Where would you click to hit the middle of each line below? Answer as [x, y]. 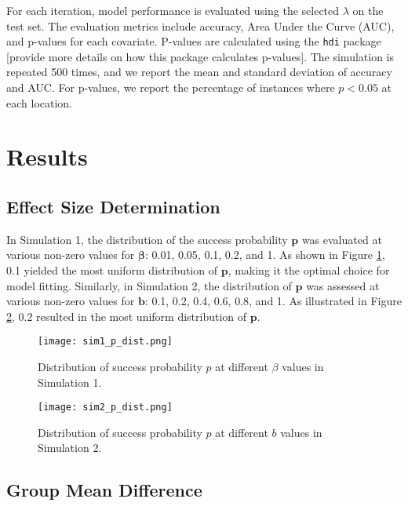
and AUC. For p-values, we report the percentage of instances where [171, 87]
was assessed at [343, 285]
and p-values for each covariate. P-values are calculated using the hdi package [194, 41]
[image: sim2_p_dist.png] [105, 408]
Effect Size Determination [113, 206]
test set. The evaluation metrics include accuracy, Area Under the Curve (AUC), [200, 25]
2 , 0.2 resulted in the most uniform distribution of [127, 316]
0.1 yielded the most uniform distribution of [112, 269]
